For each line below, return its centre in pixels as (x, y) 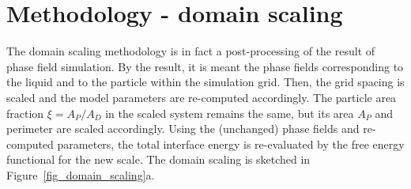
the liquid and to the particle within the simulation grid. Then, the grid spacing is (205, 82)
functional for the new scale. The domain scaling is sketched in (158, 159)
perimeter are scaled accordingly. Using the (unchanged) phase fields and (183, 129)
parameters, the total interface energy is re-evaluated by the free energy (231, 144)
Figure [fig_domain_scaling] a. (81, 174)
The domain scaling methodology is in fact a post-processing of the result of (191, 51)
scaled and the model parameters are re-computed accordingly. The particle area (202, 97)
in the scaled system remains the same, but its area (230, 113)
